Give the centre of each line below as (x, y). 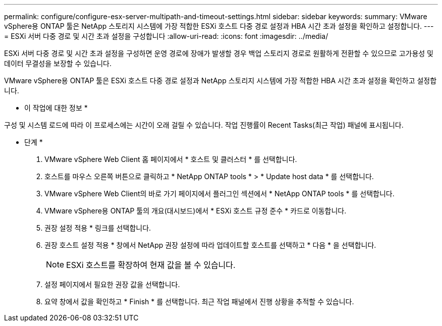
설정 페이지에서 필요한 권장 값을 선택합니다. (112, 284)
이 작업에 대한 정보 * (56, 108)
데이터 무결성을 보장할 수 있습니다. (58, 63)
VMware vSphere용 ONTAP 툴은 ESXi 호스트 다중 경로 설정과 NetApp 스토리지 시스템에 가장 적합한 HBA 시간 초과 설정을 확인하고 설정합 (220, 80)
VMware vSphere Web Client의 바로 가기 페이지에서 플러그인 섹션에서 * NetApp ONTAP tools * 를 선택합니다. (219, 194)
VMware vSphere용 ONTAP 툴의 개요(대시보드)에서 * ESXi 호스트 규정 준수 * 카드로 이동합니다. (196, 211)
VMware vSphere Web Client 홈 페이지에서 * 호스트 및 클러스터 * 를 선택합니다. (171, 159)
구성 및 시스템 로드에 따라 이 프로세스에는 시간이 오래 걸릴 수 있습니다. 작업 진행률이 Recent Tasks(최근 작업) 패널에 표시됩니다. (204, 125)
